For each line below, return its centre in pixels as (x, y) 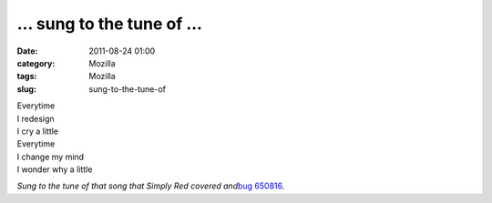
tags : (27, 76)
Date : (27, 51)
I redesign (36, 118)
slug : (26, 89)
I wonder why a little (55, 169)
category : (36, 63)
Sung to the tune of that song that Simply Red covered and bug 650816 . (151, 186)
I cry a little (38, 131)
